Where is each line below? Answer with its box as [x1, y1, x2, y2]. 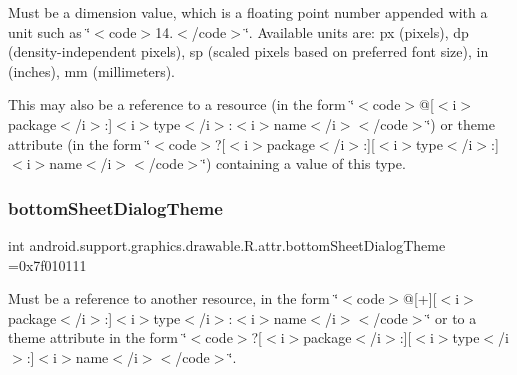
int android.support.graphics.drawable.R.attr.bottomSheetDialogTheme [8, 234, 446, 255]
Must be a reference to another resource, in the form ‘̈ [8, 288, 339, 309]
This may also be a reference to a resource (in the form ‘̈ [8, 94, 355, 115]
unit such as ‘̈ [8, 21, 91, 42]
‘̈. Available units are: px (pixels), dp [244, 21, 469, 42]
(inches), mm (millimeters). [8, 60, 176, 81]
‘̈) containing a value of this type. [202, 153, 406, 174]
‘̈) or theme [426, 113, 495, 134]
